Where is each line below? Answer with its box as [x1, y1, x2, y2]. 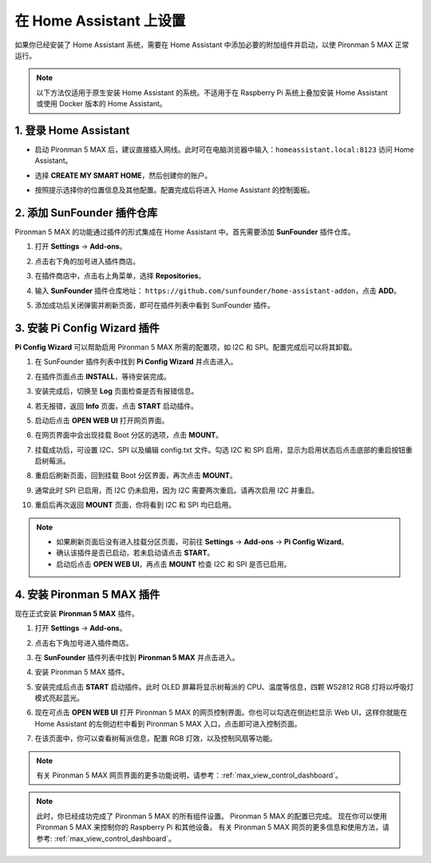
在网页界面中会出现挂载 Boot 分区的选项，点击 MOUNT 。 [34, 430, 223, 440]
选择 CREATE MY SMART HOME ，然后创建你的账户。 [34, 170, 212, 180]
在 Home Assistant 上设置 [14, 12, 186, 30]
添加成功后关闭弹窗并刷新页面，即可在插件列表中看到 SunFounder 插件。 [34, 300, 275, 311]
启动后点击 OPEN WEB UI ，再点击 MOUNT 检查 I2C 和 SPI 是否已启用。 [56, 559, 291, 568]
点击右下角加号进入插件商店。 [34, 638, 133, 647]
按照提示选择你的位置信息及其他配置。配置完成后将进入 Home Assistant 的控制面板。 [34, 185, 314, 195]
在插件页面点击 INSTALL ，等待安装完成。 [34, 371, 171, 381]
